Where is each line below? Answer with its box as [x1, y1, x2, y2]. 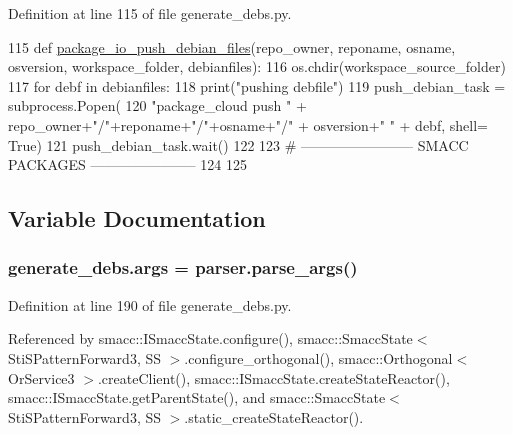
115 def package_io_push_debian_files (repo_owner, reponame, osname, [8, 36, 456, 57]
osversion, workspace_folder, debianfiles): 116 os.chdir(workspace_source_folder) [8, 56, 506, 77]
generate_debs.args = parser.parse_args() [8, 255, 358, 280]
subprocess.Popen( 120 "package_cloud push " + [8, 95, 307, 116]
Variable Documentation [8, 203, 266, 234]
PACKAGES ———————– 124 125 [8, 154, 247, 175]
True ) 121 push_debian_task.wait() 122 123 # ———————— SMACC [8, 134, 469, 155]
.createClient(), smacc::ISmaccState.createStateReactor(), [97, 367, 450, 388]
